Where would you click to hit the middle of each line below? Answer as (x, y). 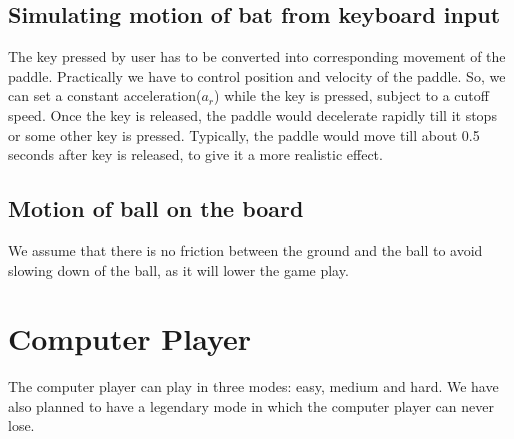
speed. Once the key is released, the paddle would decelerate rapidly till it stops (252, 114)
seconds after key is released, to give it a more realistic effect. (195, 154)
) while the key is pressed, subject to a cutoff (351, 95)
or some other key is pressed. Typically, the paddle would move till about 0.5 (244, 134)
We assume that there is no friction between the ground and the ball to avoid (245, 249)
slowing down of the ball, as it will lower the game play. (178, 269)
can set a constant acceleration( (105, 95)
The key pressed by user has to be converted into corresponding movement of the (257, 56)
